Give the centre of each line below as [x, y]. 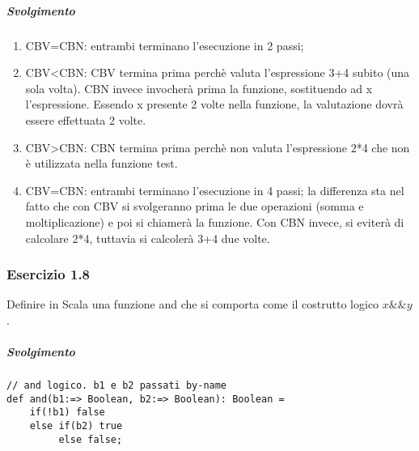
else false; [91, 439]
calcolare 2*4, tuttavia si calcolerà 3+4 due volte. [148, 238]
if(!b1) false [67, 413]
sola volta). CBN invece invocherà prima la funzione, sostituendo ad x [199, 88]
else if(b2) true [76, 426]
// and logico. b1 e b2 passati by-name [117, 386]
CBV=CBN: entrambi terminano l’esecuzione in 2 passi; [165, 45]
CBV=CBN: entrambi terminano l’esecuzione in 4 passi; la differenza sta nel [215, 190]
